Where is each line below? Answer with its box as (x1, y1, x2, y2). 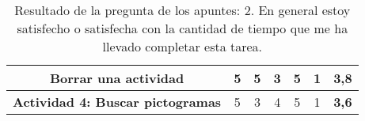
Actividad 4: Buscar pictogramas (13, 93, 222, 111)
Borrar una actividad (49, 69, 184, 87)
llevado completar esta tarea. (102, 37, 263, 55)
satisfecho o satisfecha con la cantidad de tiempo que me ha (17, 19, 348, 37)
